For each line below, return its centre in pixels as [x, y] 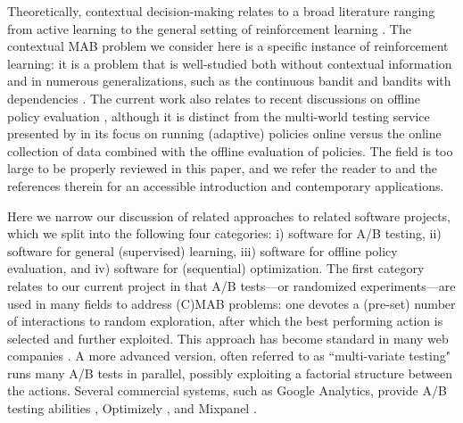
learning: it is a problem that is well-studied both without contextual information [230, 63]
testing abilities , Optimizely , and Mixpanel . [132, 408]
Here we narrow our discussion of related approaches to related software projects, [229, 216]
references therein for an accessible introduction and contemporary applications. [226, 185]
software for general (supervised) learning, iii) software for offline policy [203, 250]
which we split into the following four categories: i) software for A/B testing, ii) [224, 233]
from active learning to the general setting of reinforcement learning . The [209, 28]
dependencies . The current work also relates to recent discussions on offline [214, 98]
